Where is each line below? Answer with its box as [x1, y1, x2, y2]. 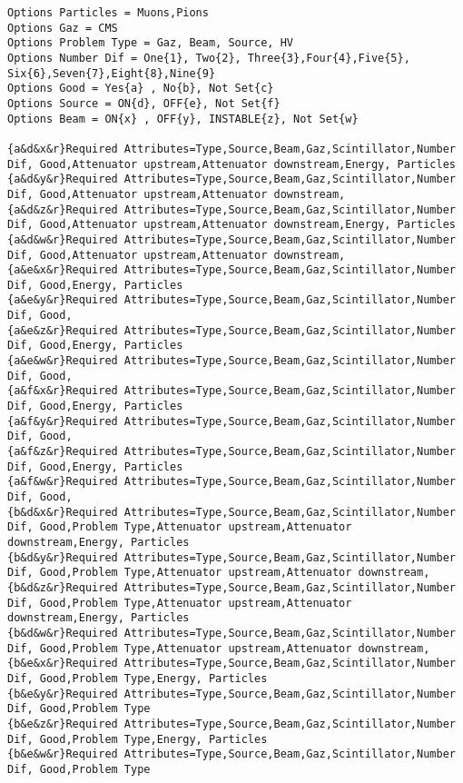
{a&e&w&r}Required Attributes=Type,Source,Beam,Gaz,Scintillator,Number [7, 354, 456, 368]
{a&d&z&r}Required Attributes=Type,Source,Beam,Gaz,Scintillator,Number [7, 203, 456, 216]
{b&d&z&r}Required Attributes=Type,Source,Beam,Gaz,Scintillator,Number [7, 580, 456, 594]
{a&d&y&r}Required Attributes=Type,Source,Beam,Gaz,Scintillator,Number [7, 173, 456, 186]
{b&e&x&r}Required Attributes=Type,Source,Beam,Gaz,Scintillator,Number [7, 657, 456, 670]
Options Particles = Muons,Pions [7, 6, 209, 19]
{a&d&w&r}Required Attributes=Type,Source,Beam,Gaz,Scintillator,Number [7, 233, 456, 246]
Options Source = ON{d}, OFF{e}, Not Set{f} [7, 96, 281, 110]
